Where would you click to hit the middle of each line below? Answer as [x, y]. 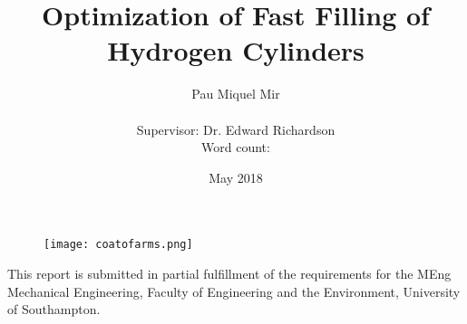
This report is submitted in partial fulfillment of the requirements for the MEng [229, 273]
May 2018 [236, 177]
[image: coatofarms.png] [118, 245]
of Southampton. [54, 309]
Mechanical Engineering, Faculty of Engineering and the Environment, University [234, 291]
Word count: [236, 147]
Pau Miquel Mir [236, 94]
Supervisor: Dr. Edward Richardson [236, 129]
